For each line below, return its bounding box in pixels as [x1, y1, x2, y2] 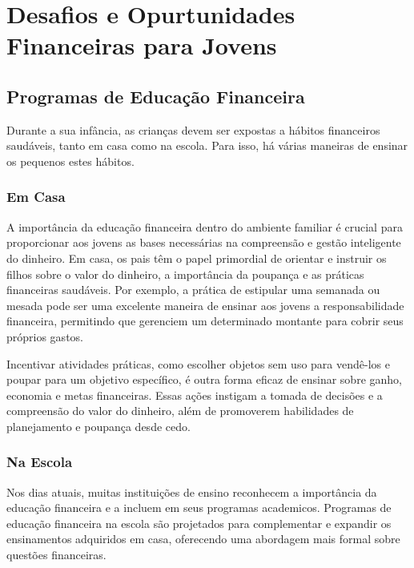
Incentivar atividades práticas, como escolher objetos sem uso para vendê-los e [6, 355, 390, 372]
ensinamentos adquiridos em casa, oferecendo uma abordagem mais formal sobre [6, 530, 400, 547]
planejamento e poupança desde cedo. [6, 417, 191, 434]
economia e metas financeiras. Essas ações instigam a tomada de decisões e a [6, 386, 383, 403]
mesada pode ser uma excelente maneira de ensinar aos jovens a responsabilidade [6, 296, 404, 313]
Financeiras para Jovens [6, 29, 277, 62]
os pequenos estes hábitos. [6, 152, 135, 169]
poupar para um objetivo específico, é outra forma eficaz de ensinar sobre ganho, [6, 371, 402, 388]
